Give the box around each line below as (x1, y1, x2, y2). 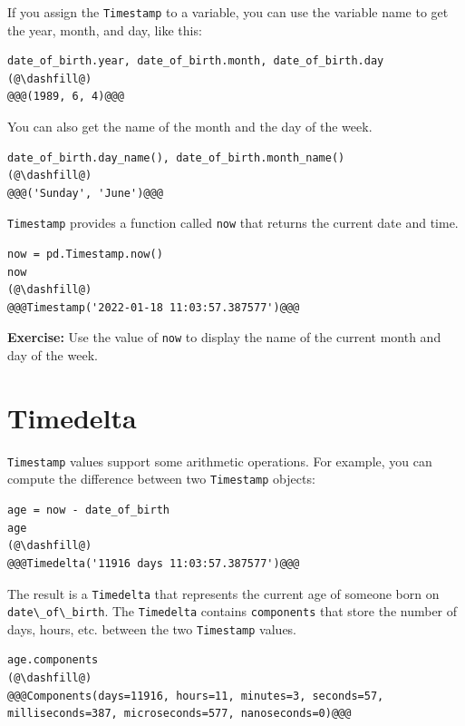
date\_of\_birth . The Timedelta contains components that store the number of (7, 602, 458, 621)
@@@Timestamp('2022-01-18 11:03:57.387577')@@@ (7, 300, 300, 314)
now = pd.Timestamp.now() (7, 248, 163, 261)
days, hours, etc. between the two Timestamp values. (7, 619, 297, 638)
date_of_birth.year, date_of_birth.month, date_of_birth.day (7, 54, 384, 68)
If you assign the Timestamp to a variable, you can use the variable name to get (7, 3, 449, 21)
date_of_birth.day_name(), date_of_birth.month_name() (7, 151, 345, 164)
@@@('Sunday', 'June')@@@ (7, 186, 163, 200)
